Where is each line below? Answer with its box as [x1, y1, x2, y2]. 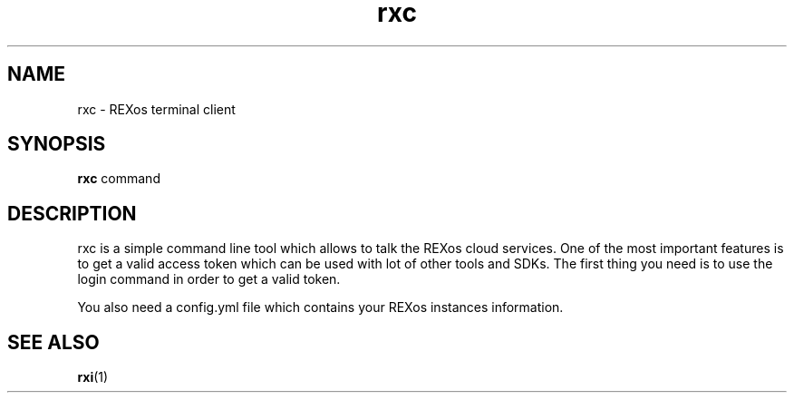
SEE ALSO [7, 330, 100, 354]
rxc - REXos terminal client [77, 101, 236, 117]
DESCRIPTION [7, 201, 137, 225]
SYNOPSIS [7, 132, 106, 156]
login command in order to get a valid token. [77, 271, 341, 288]
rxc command [77, 171, 160, 187]
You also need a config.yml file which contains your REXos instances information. [77, 299, 564, 316]
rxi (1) [77, 369, 109, 385]
